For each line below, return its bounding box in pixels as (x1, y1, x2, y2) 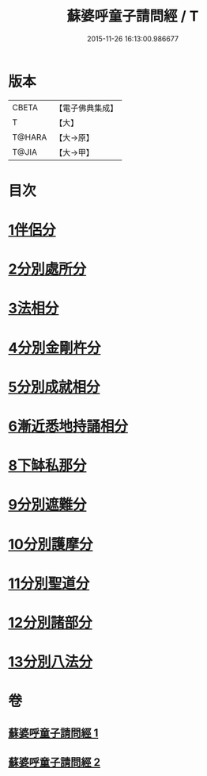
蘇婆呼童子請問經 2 (8, 755, 101, 770)
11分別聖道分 (8, 574, 90, 592)
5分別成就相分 (8, 378, 100, 396)
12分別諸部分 (8, 613, 92, 632)
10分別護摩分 (8, 535, 93, 553)
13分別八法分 (8, 653, 93, 671)
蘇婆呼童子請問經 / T (66, 7, 199, 25)
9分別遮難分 (8, 496, 87, 514)
